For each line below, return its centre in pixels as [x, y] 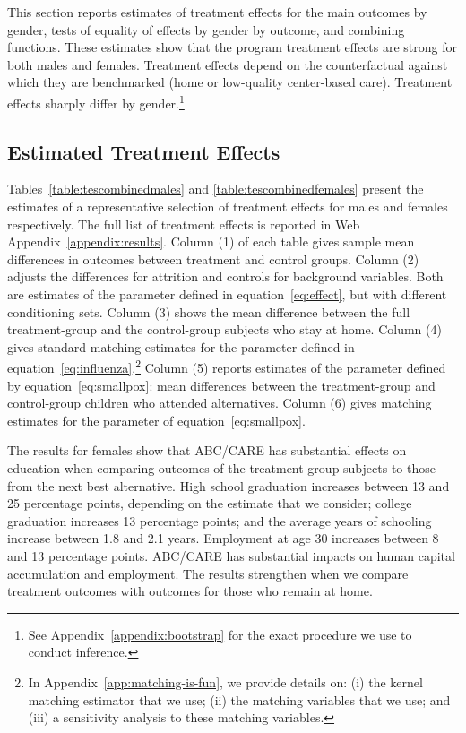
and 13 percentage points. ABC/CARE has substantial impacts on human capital [231, 555]
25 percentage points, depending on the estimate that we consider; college [210, 503]
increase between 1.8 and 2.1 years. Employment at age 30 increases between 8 [223, 538]
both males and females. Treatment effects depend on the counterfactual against [228, 64]
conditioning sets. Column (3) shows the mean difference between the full [209, 311]
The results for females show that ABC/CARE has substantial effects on [207, 450]
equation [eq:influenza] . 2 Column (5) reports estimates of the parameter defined [227, 366]
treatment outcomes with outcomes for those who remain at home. [190, 591]
